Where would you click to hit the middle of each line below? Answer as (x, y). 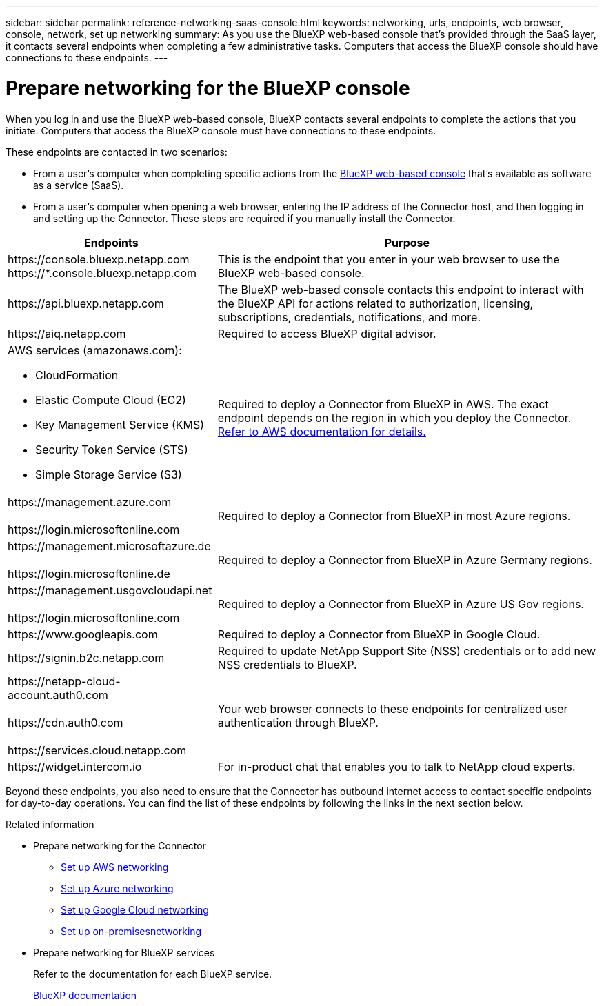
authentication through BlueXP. (298, 722)
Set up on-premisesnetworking (131, 931)
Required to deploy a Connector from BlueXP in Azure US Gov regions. (401, 604)
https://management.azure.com (90, 502)
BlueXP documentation (85, 995)
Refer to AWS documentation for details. (322, 431)
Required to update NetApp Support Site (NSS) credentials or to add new (407, 651)
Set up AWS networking (115, 867)
